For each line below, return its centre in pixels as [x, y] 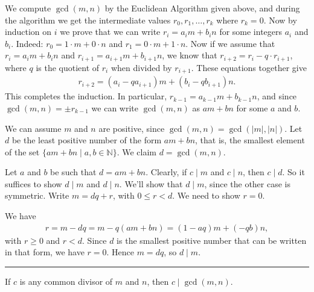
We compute [28, 8]
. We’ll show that [151, 183]
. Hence [120, 252]
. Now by [280, 20]
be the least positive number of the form [87, 140]
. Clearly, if [166, 172]
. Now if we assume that [230, 43]
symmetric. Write [37, 195]
